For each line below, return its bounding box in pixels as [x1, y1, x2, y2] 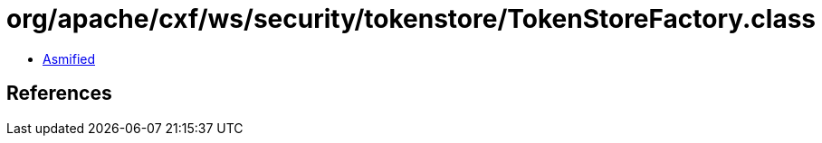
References [6, 82, 112, 105]
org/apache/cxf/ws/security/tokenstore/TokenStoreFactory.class [6, 4, 817, 34]
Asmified [43, 50, 96, 67]
